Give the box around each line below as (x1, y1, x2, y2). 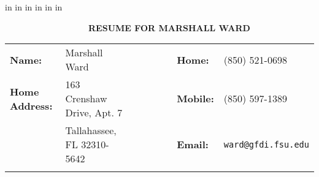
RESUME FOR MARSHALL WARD (88, 21, 250, 34)
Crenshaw (65, 91, 107, 106)
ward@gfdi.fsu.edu (223, 139, 309, 149)
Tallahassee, (65, 123, 117, 138)
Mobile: (177, 91, 214, 106)
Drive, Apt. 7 (65, 105, 123, 120)
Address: (10, 98, 53, 113)
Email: (177, 137, 209, 152)
